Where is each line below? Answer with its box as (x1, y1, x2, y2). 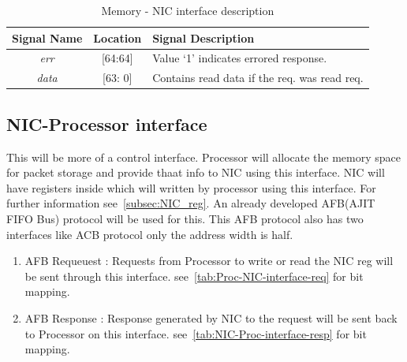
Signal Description (152, 29, 255, 46)
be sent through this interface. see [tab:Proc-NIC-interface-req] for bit (24, 267, 364, 284)
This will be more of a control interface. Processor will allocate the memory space (6, 148, 401, 165)
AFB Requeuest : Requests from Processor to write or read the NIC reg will (24, 252, 394, 269)
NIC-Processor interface (6, 111, 207, 136)
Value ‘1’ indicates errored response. (152, 50, 327, 66)
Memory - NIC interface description (101, 2, 274, 18)
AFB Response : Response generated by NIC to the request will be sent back (24, 309, 398, 326)
